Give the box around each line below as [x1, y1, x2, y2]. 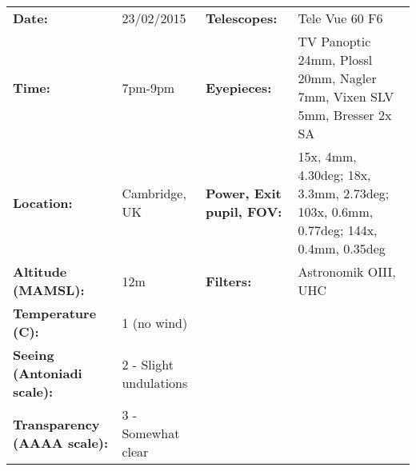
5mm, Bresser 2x [298, 106, 392, 124]
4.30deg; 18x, [298, 166, 371, 184]
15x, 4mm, [298, 147, 357, 166]
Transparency [13, 414, 100, 433]
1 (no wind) [122, 313, 188, 332]
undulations [122, 373, 188, 392]
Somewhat [122, 424, 180, 442]
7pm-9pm [122, 78, 175, 97]
